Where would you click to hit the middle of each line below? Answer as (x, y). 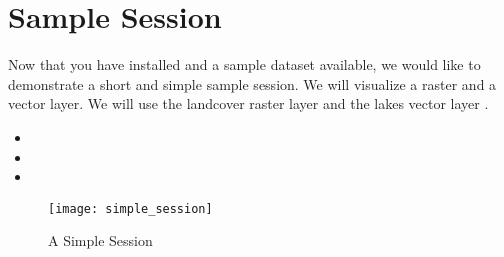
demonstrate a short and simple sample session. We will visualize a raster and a (252, 83)
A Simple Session (100, 240)
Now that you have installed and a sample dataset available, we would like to (244, 64)
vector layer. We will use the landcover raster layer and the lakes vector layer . (248, 103)
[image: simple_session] (130, 208)
